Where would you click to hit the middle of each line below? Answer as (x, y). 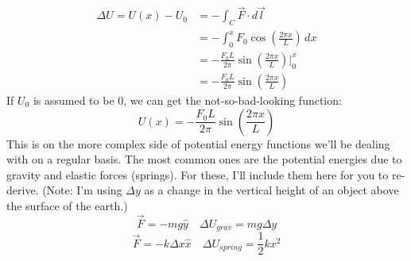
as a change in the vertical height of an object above (271, 190)
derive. (23, 190)
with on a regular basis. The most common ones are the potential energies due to (204, 159)
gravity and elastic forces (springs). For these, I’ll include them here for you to (198, 174)
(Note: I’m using (82, 190)
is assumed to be (74, 100)
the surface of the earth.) (67, 205)
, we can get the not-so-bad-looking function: (233, 100)
